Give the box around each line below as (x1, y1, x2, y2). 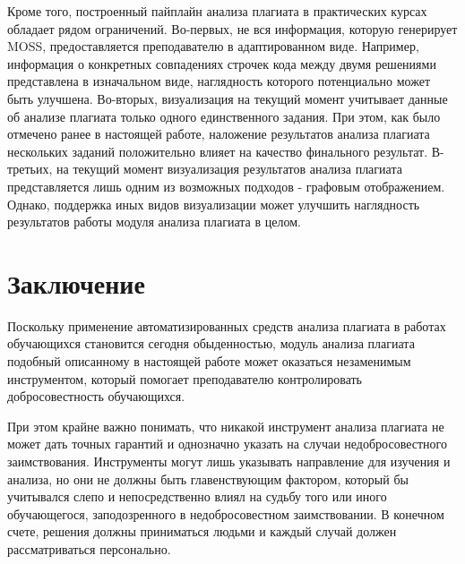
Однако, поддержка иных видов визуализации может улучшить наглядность (7, 194, 420, 213)
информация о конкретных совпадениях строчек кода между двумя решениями (7, 54, 436, 73)
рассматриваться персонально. (7, 539, 171, 558)
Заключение (7, 264, 145, 301)
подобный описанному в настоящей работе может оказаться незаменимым (7, 352, 411, 371)
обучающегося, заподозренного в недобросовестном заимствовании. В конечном (7, 504, 444, 523)
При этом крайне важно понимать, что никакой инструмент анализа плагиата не (7, 416, 444, 435)
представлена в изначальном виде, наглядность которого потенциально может (7, 72, 430, 90)
